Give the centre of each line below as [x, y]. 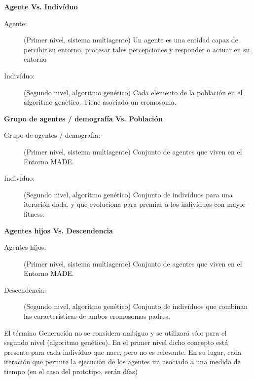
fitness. [34, 213]
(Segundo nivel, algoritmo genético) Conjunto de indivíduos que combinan [136, 306]
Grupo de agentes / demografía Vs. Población [83, 118]
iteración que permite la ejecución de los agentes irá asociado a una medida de [122, 361]
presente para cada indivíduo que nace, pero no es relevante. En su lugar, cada [123, 352]
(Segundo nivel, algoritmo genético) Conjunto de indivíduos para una [128, 194]
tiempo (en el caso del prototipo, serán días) [71, 371]
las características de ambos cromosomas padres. [97, 316]
